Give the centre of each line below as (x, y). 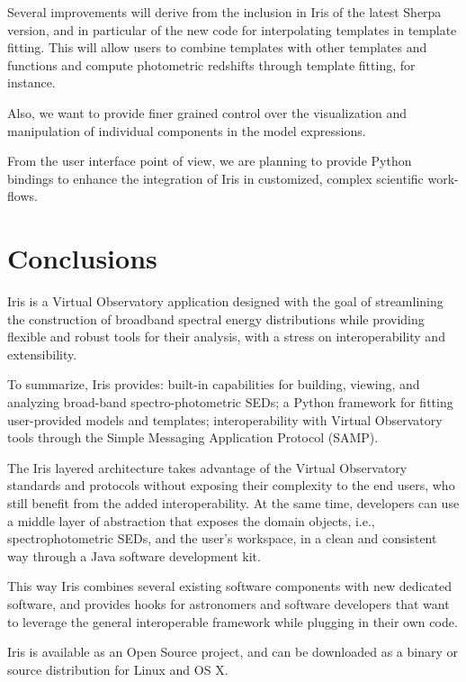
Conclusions (82, 258)
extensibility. (42, 354)
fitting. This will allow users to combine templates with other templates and (217, 47)
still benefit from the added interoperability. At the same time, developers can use (233, 503)
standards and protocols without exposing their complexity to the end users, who (231, 485)
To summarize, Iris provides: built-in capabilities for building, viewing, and (214, 384)
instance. (31, 82)
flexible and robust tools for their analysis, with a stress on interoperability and (226, 336)
